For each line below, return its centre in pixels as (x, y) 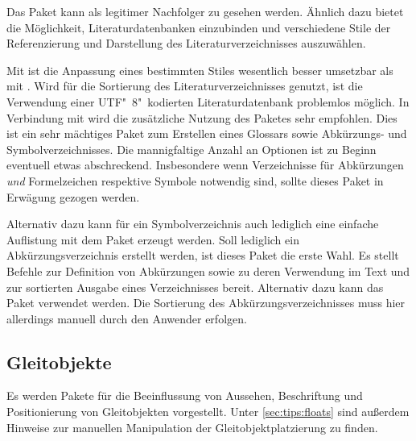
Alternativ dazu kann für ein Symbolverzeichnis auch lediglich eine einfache (193, 224)
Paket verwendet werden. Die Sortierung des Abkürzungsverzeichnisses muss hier (206, 303)
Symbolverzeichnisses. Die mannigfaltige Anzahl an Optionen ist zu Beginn (192, 149)
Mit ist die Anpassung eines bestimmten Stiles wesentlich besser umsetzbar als (200, 70)
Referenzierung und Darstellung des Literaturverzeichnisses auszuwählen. (186, 43)
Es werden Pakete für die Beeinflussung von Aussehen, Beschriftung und (185, 395)
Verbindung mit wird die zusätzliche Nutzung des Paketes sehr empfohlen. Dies (202, 117)
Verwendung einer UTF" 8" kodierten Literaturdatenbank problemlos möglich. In (208, 101)
